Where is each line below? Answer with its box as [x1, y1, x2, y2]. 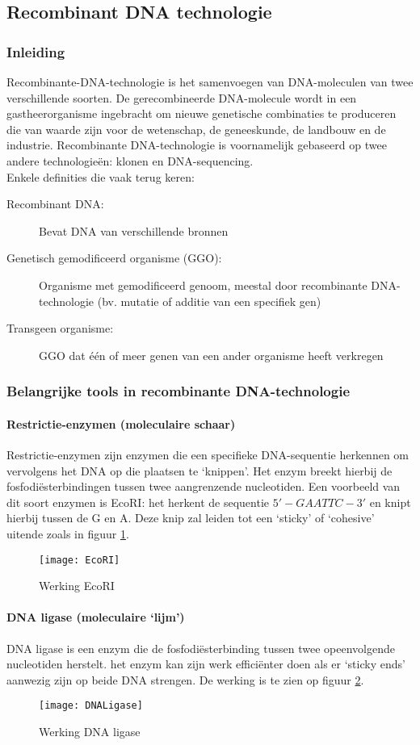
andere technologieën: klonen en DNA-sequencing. [6, 152, 254, 169]
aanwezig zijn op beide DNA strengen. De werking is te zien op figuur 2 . [6, 671, 364, 688]
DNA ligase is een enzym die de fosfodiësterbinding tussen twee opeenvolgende [6, 639, 395, 656]
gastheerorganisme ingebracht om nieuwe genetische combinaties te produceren [6, 105, 397, 122]
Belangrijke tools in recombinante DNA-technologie [6, 381, 351, 401]
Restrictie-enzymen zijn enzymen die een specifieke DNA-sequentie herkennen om [6, 446, 409, 462]
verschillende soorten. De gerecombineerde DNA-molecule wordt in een [6, 89, 357, 106]
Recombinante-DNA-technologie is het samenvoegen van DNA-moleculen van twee [6, 73, 414, 90]
